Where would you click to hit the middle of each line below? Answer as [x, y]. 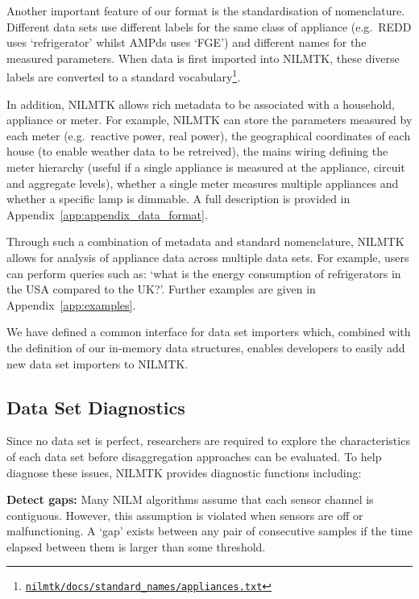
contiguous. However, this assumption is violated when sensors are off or [185, 515]
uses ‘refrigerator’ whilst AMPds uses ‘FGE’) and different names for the [187, 42]
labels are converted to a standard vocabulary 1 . [124, 76]
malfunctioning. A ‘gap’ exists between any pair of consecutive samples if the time [209, 531]
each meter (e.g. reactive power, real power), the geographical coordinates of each [209, 135]
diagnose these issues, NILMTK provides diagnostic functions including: [184, 472]
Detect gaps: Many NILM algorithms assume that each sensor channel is [190, 499]
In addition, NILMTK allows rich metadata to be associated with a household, [201, 104]
